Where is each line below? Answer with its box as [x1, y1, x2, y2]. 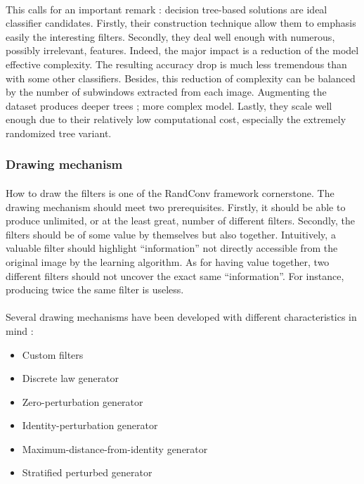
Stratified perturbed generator [22, 465, 152, 480]
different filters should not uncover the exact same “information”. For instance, [6, 268, 344, 283]
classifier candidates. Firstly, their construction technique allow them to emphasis [6, 15, 356, 30]
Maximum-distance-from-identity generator [22, 441, 208, 456]
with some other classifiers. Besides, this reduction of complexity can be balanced [6, 70, 356, 85]
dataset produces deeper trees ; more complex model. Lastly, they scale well [6, 98, 332, 113]
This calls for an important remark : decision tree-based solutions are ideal [6, 1, 327, 16]
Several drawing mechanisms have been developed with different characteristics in [6, 310, 357, 324]
